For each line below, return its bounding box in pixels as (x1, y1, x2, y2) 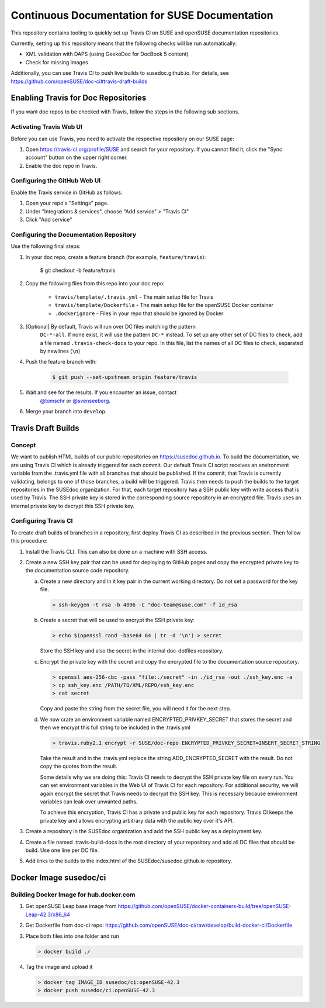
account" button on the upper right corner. (25, 154, 128, 161)
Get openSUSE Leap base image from (25, 903, 117, 910)
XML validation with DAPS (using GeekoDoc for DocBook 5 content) (25, 50, 189, 58)
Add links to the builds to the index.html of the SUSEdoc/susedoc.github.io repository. (25, 857, 233, 865)
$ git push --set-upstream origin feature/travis (52, 374, 197, 381)
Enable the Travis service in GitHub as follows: (11, 189, 123, 196)
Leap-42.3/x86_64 (25, 911, 70, 918)
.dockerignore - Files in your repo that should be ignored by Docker (54, 310, 224, 317)
